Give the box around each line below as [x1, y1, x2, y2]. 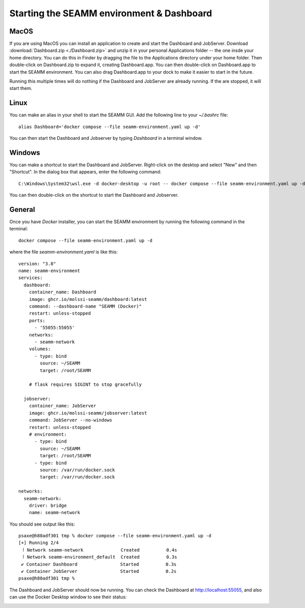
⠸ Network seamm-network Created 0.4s [21, 547, 177, 553]
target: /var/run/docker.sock [40, 474, 115, 480]
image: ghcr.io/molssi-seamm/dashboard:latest [28, 296, 147, 302]
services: [18, 275, 43, 281]
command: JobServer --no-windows [28, 417, 113, 423]
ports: [28, 318, 46, 323]
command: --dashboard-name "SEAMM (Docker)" [28, 303, 142, 309]
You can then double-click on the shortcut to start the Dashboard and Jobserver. [9, 192, 179, 198]
